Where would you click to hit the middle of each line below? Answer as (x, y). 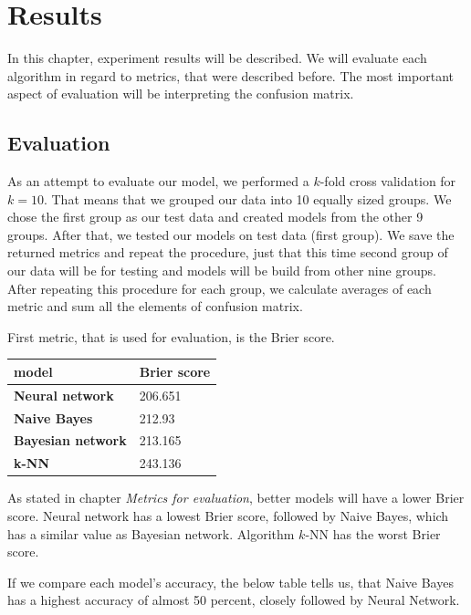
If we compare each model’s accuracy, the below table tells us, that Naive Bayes (230, 582)
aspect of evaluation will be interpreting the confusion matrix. (181, 94)
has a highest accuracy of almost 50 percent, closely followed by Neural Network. (234, 600)
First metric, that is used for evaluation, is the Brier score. (171, 336)
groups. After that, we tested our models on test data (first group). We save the (231, 234)
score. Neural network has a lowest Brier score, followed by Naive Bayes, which (228, 516)
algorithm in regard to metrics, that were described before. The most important (230, 75)
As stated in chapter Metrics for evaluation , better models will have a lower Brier (236, 498)
